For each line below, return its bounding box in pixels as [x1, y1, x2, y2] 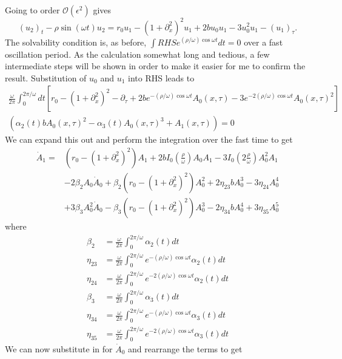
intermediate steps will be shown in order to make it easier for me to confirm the [5, 60, 306, 72]
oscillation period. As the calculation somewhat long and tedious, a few [5, 47, 270, 60]
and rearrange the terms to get [128, 342, 243, 355]
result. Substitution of [5, 71, 87, 84]
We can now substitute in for [5, 342, 113, 355]
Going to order [5, 4, 60, 16]
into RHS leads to [128, 71, 195, 84]
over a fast [244, 35, 283, 48]
